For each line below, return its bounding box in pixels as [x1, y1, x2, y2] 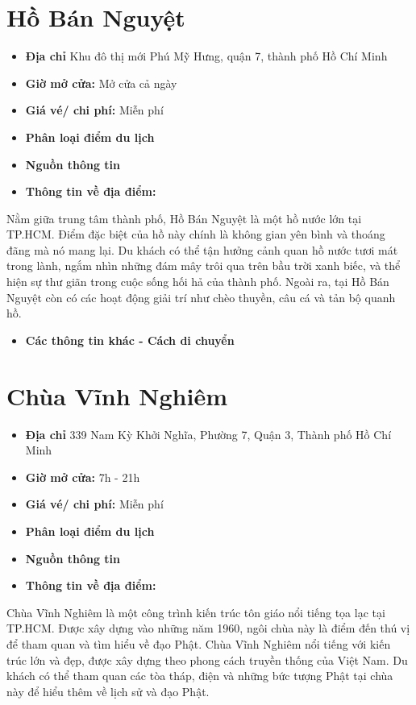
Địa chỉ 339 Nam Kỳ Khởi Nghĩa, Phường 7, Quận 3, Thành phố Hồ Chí [25, 425, 392, 442]
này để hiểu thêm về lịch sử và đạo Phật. [6, 682, 210, 699]
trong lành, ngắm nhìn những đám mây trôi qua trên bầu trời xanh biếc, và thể [6, 257, 401, 274]
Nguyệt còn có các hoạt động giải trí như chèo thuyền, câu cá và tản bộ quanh [6, 288, 396, 305]
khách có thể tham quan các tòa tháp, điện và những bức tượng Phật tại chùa [6, 667, 393, 684]
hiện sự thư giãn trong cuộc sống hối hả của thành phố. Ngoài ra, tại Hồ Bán [6, 273, 389, 290]
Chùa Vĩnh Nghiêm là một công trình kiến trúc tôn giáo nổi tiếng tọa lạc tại [6, 603, 385, 620]
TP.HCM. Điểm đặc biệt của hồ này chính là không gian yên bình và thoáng [6, 226, 385, 243]
